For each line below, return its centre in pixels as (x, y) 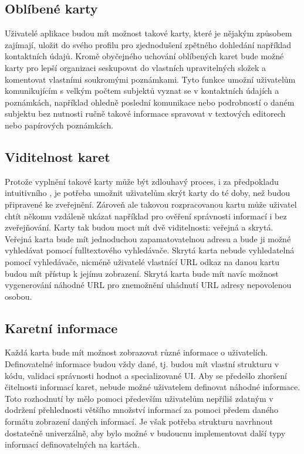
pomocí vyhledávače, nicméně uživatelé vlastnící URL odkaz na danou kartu (142, 261)
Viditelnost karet (58, 156)
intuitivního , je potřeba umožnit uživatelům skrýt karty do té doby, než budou (147, 193)
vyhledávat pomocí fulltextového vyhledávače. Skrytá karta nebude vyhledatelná (150, 250)
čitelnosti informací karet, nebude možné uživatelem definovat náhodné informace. (153, 387)
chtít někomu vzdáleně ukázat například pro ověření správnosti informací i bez (146, 216)
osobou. (18, 296)
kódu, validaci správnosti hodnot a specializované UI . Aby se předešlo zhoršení (146, 375)
